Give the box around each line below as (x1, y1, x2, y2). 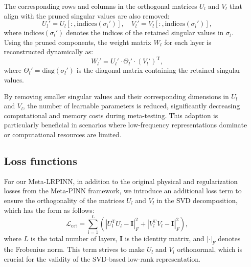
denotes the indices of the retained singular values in (66, 27, 224, 38)
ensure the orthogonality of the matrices (4, 195, 124, 205)
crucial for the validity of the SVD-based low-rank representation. (4, 253, 201, 264)
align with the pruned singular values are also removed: (4, 10, 170, 21)
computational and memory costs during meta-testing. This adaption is (4, 110, 218, 120)
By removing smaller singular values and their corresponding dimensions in (4, 91, 229, 101)
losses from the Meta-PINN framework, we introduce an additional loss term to (4, 185, 242, 196)
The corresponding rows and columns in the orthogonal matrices (4, 1, 197, 11)
